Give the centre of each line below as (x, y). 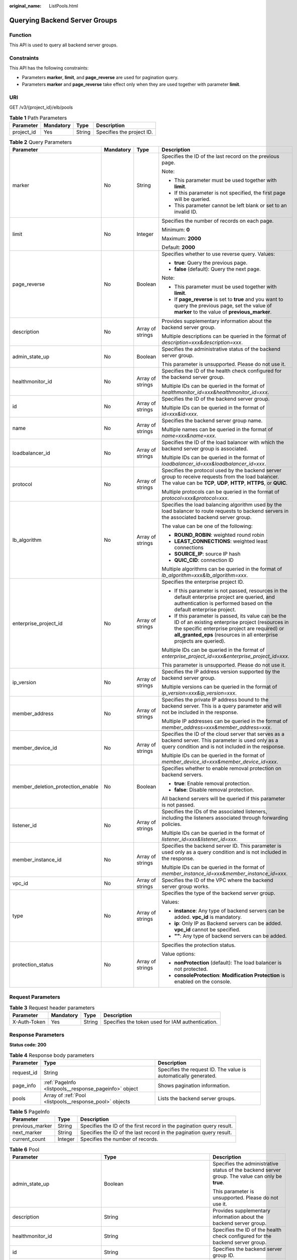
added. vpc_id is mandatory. (208, 917)
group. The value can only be (247, 1176)
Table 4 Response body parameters (52, 1055)
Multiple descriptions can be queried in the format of (224, 336)
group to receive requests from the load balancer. (220, 477)
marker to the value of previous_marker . (223, 312)
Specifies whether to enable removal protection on (221, 769)
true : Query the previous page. (211, 263)
